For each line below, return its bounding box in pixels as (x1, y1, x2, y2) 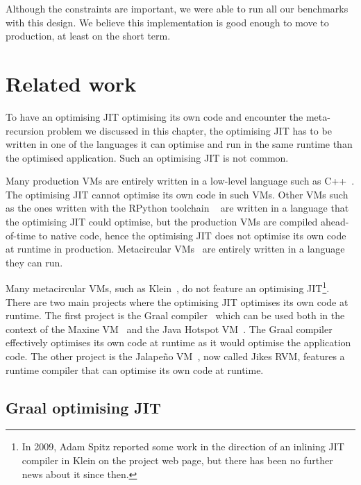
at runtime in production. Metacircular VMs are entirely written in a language (6, 241, 345, 256)
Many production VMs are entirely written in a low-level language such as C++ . (6, 173, 355, 188)
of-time (6, 228, 36, 242)
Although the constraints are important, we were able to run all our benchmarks (6, 1, 349, 15)
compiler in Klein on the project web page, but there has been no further (22, 453, 333, 468)
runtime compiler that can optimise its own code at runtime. (6, 362, 264, 377)
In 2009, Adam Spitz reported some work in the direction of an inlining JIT (22, 439, 344, 454)
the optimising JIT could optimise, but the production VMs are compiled (6, 214, 318, 229)
